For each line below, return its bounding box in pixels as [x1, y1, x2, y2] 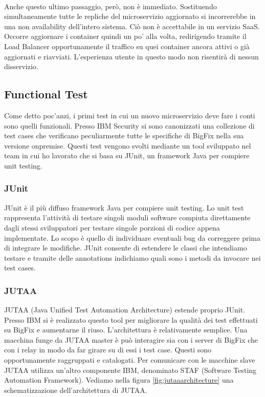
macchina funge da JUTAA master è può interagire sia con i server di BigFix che [4, 334, 258, 345]
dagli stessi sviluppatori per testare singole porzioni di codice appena [4, 222, 220, 233]
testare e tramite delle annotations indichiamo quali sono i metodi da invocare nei [4, 252, 261, 263]
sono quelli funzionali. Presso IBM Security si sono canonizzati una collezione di [4, 120, 255, 131]
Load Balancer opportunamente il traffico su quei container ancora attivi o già [4, 40, 250, 51]
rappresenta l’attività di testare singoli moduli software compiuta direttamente [4, 212, 251, 223]
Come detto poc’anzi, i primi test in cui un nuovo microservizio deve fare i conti [4, 110, 255, 120]
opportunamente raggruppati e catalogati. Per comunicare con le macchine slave [4, 354, 255, 365]
